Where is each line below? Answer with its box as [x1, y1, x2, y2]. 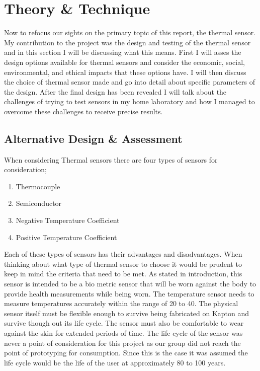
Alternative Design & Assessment [4, 130, 183, 146]
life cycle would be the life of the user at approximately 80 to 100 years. [4, 357, 226, 367]
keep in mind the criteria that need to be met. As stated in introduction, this [4, 268, 242, 279]
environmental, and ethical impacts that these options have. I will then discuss [4, 66, 246, 77]
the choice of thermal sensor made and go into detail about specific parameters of [4, 77, 255, 87]
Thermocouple [16, 181, 60, 191]
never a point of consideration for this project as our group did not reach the [4, 337, 241, 348]
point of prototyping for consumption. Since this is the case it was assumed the [4, 347, 248, 358]
